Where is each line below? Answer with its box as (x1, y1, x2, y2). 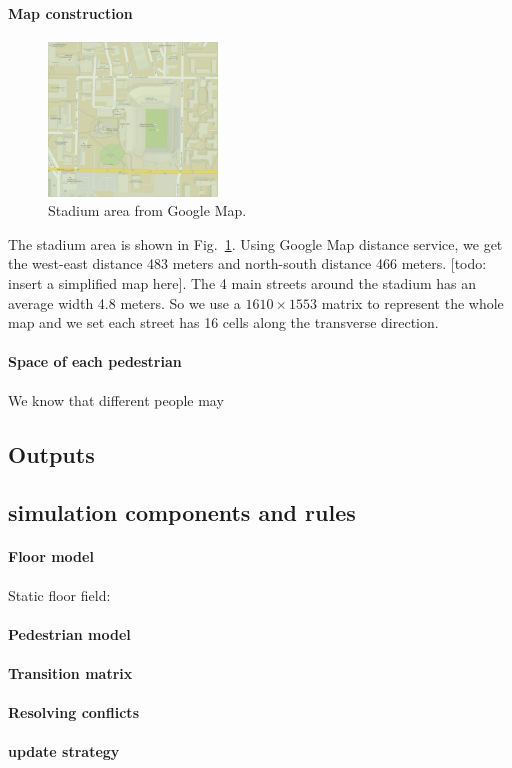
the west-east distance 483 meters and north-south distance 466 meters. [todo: (8, 253, 487, 274)
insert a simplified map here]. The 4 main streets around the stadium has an (8, 273, 477, 294)
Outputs (8, 438, 95, 469)
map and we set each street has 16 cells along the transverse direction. (8, 312, 439, 333)
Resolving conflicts (8, 702, 139, 723)
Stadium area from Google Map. (48, 200, 247, 221)
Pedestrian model (8, 623, 131, 644)
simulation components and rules (8, 497, 356, 528)
